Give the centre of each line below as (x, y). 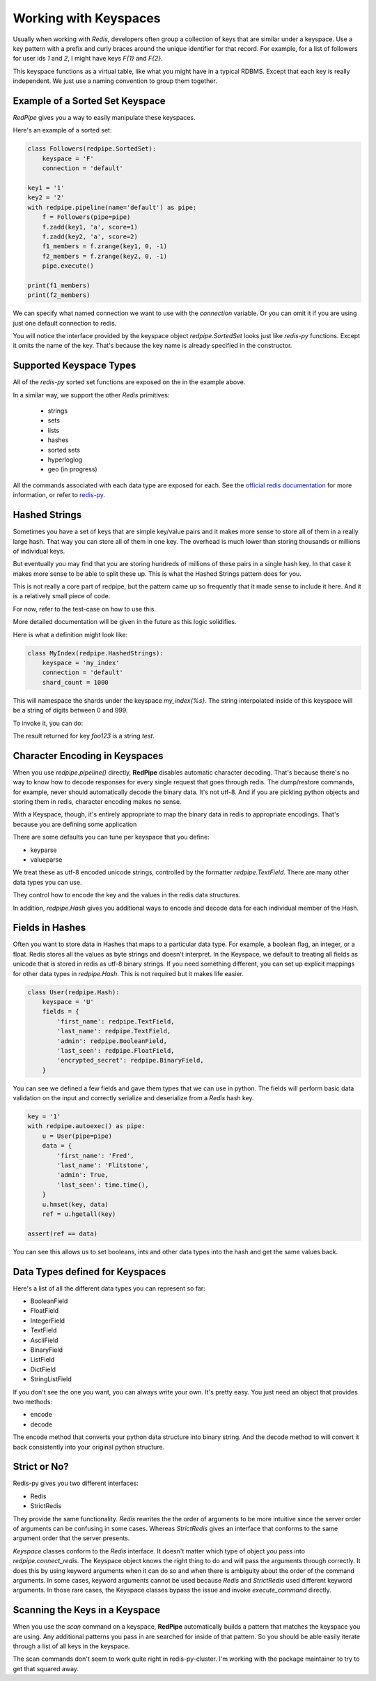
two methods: (32, 1401)
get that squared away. (46, 1668)
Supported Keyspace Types (75, 366)
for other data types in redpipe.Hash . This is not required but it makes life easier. (128, 973)
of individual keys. (39, 551)
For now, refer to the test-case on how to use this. (85, 609)
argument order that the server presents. (71, 1538)
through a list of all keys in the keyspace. (71, 1646)
